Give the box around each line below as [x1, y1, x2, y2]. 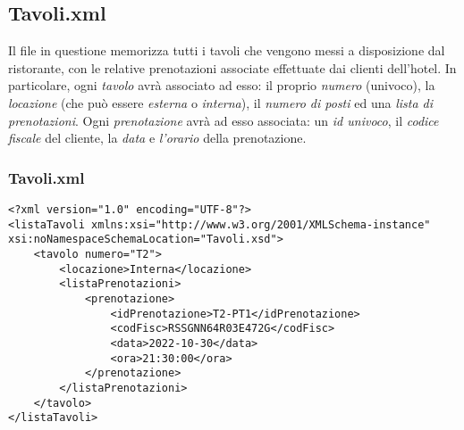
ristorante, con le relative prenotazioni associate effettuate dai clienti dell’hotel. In [8, 58, 457, 77]
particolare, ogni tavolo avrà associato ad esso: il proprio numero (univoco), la [8, 76, 435, 95]
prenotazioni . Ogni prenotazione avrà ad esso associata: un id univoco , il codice [8, 111, 439, 129]
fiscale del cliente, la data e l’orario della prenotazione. [8, 128, 307, 147]
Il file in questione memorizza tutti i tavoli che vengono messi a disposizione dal [8, 41, 445, 60]
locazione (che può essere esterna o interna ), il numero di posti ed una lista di [8, 93, 434, 112]
